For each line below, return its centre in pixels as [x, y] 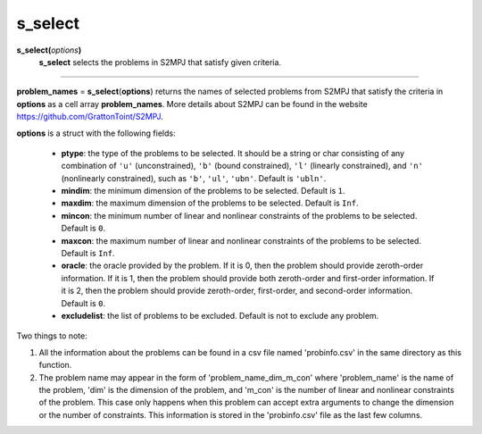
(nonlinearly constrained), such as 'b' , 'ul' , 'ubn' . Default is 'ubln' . [194, 178]
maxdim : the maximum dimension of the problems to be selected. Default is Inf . [210, 203]
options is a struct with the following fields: [96, 133]
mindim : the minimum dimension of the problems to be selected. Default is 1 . [203, 191]
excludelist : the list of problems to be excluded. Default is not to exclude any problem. [220, 315]
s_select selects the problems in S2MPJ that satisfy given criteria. [160, 62]
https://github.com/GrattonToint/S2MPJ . [90, 117]
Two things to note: [52, 336]
